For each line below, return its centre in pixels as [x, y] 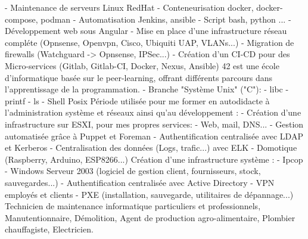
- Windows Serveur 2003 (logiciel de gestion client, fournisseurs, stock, [133, 171]
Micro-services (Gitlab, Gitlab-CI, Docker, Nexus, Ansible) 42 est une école [142, 65]
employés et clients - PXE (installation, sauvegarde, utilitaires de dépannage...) [149, 194]
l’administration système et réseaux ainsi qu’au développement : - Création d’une [153, 112]
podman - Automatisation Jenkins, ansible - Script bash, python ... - [166, 19]
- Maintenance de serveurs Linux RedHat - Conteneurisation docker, [129, 7]
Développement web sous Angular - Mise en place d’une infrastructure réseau [146, 31]
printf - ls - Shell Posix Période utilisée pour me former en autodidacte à [137, 100]
